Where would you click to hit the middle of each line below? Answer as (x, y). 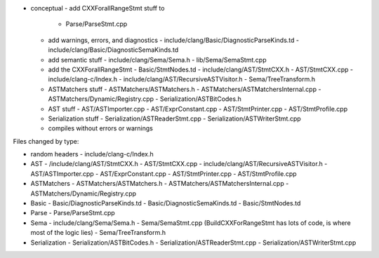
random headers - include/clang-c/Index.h (92, 154)
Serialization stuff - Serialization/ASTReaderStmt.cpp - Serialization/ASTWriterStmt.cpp (174, 118)
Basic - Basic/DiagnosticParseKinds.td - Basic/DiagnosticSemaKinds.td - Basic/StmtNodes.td (166, 203)
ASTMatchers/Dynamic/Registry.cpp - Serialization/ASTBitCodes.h (145, 99)
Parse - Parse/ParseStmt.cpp (73, 213)
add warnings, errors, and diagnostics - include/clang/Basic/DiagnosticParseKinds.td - (174, 40)
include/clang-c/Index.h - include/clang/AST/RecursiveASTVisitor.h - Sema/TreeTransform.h (182, 79)
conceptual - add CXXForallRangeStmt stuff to (98, 8)
